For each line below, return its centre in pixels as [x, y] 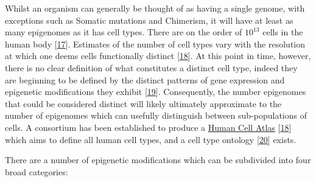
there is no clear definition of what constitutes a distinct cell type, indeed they [151, 67]
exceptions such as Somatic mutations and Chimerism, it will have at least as [149, 20]
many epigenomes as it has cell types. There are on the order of [124, 32]
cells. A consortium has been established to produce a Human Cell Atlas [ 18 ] [148, 127]
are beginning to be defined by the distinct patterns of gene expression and [145, 79]
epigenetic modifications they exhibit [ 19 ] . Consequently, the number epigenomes [156, 92]
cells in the [283, 32]
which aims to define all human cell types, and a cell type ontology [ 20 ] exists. [151, 139]
